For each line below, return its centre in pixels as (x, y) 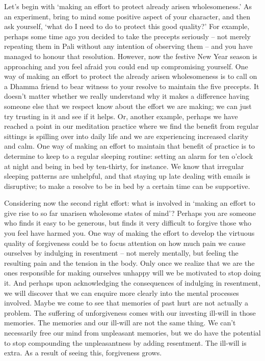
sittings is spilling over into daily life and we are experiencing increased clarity (126, 136)
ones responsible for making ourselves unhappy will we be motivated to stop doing (132, 273)
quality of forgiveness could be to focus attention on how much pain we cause (125, 243)
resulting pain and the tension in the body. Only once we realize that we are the (129, 262)
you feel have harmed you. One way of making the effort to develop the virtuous (129, 233)
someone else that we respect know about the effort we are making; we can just (128, 106)
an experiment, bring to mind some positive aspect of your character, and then (127, 16)
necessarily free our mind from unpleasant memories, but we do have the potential (132, 332)
